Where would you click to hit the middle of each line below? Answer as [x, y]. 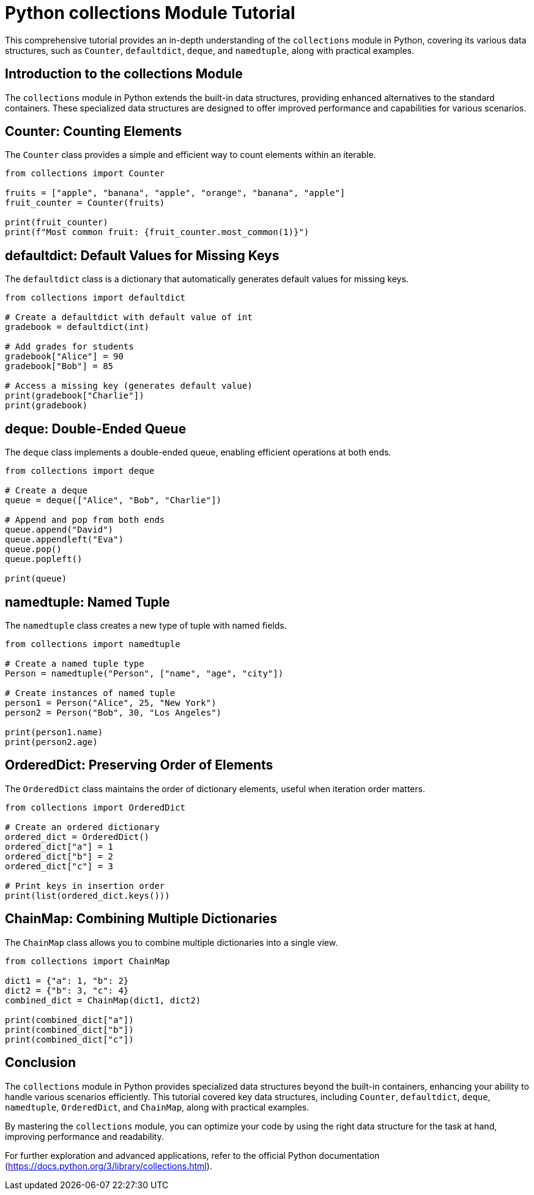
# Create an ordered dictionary [82, 827]
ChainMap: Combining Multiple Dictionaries [141, 919]
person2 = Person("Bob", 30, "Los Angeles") [113, 712]
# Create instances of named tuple [90, 693]
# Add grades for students [69, 347]
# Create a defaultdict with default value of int [129, 317]
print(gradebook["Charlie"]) [75, 396]
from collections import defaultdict [95, 298]
